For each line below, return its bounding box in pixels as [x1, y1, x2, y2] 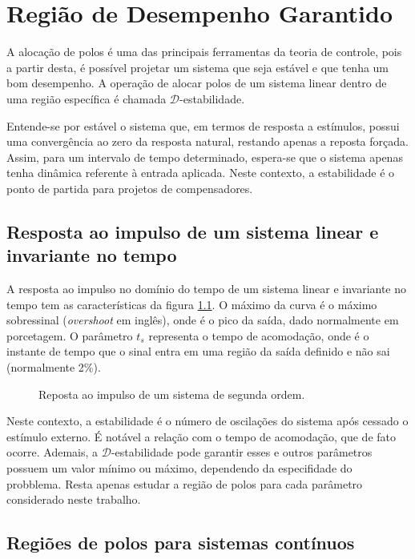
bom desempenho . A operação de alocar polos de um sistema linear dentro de [6, 74, 387, 91]
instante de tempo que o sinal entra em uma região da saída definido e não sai [6, 343, 390, 360]
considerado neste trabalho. [6, 491, 141, 508]
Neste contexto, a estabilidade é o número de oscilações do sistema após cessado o [6, 412, 409, 429]
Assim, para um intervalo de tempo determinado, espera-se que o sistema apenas [6, 148, 403, 165]
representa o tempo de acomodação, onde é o [148, 327, 369, 344]
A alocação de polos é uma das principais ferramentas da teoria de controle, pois [6, 43, 402, 60]
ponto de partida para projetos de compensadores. [6, 179, 253, 196]
